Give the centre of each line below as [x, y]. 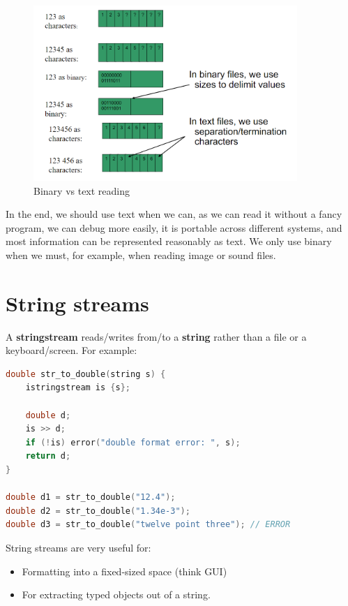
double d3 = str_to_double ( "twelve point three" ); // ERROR [148, 525]
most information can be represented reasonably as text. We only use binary [169, 241]
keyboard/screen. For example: [71, 350]
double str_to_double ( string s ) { [86, 374]
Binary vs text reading [82, 190]
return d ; [48, 456]
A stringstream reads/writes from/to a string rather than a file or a [156, 336]
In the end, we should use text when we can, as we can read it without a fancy [174, 214]
